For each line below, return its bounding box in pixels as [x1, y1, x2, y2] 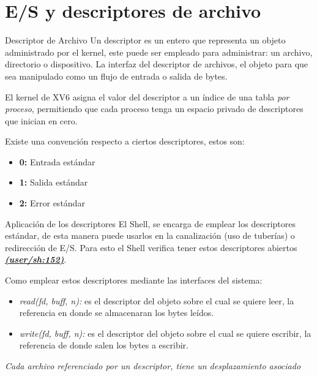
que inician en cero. [5, 114, 78, 127]
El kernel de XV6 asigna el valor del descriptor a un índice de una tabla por [5, 90, 289, 103]
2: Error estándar [19, 197, 85, 209]
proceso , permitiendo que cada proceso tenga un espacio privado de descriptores [5, 102, 304, 115]
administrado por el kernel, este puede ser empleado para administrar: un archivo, [5, 45, 313, 58]
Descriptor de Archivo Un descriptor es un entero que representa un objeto [5, 34, 286, 47]
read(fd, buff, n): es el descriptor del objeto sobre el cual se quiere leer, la [19, 294, 294, 307]
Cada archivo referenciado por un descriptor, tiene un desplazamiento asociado [5, 359, 301, 372]
